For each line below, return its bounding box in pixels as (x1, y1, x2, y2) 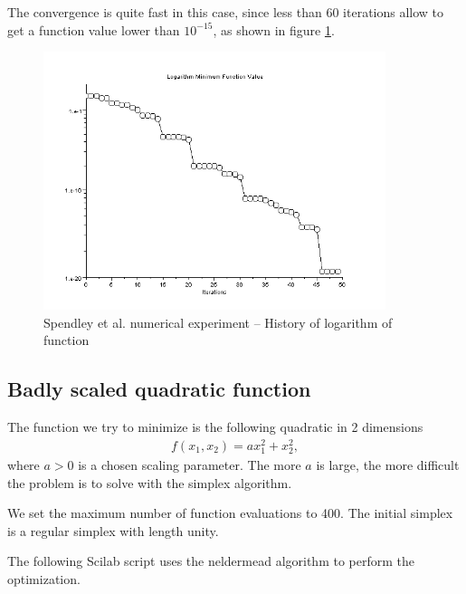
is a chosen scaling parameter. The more (78, 455, 301, 474)
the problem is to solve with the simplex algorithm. (7, 473, 292, 492)
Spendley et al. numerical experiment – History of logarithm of (43, 312, 393, 331)
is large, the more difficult (316, 455, 460, 474)
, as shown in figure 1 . (213, 20, 335, 39)
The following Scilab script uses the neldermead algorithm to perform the (7, 551, 414, 570)
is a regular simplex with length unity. (7, 521, 219, 540)
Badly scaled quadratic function (7, 375, 311, 403)
